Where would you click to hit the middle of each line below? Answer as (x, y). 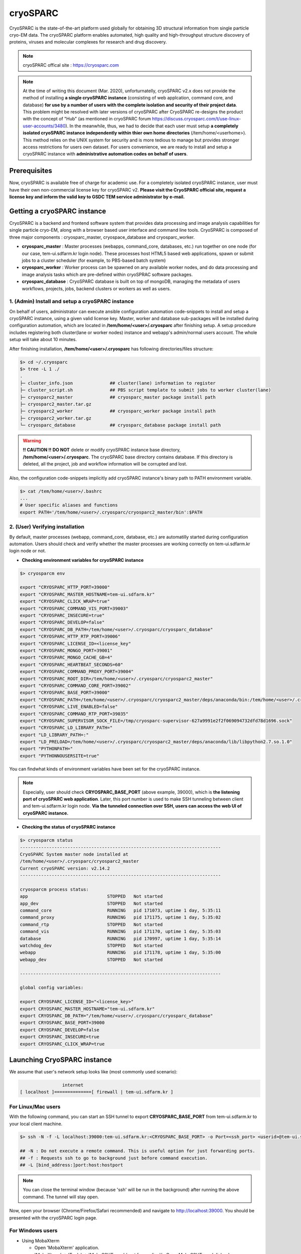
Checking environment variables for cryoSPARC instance (83, 560)
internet (73, 1085)
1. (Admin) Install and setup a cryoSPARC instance (71, 301)
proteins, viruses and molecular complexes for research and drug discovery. (88, 42)
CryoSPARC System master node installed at (74, 854)
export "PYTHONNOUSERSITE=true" (60, 756)
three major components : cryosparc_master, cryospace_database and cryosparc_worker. (102, 237)
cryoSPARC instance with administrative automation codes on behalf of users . (105, 154)
